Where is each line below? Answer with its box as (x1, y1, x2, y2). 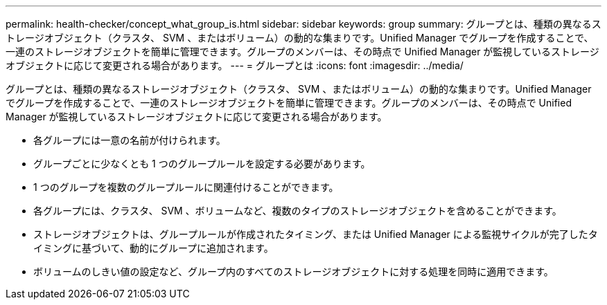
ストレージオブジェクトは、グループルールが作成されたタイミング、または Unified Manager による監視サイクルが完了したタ (33, 228, 598, 240)
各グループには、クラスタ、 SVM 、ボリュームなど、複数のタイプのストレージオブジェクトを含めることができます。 (33, 205, 562, 216)
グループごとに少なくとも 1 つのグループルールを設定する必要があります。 (33, 158, 371, 169)
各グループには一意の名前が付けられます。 (33, 134, 226, 146)
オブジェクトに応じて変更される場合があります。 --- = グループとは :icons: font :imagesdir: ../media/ (6, 59, 464, 71)
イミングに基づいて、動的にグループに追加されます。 (33, 242, 274, 254)
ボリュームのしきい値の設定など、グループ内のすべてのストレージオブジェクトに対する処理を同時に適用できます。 (33, 266, 554, 277)
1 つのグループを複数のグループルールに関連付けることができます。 (33, 181, 339, 193)
